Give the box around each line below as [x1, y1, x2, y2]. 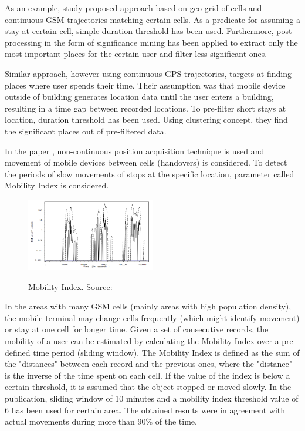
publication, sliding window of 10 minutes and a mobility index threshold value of [5, 392, 299, 405]
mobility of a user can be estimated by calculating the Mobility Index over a [5, 335, 279, 347]
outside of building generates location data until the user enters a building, [5, 90, 274, 103]
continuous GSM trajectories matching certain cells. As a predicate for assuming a [5, 13, 300, 25]
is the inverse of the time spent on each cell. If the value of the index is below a [5, 369, 290, 381]
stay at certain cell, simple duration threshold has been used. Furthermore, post [5, 25, 292, 37]
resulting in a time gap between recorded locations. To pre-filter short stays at [5, 102, 286, 114]
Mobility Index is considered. [5, 179, 109, 191]
